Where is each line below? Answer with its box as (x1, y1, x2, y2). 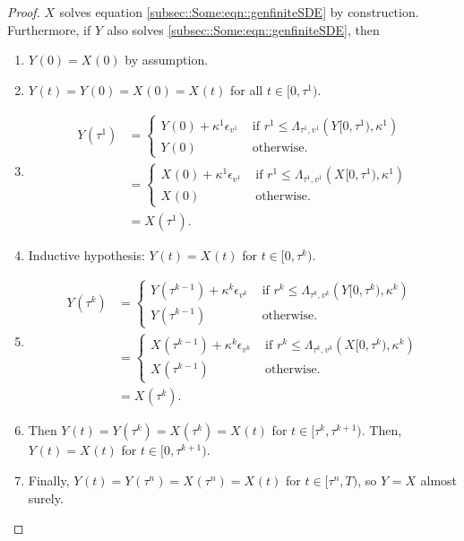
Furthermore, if (7, 20, 91, 39)
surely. (28, 488, 64, 507)
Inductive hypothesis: (28, 245, 145, 264)
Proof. (7, 3, 40, 21)
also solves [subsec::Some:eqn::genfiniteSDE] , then (107, 20, 380, 39)
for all (230, 80, 263, 99)
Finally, (28, 471, 70, 489)
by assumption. (125, 50, 209, 69)
